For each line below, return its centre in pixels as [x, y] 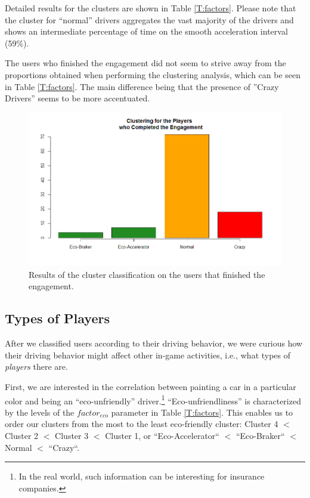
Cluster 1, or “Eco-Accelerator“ [162, 436]
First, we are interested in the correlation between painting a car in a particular [151, 386]
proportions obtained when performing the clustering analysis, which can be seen [153, 74]
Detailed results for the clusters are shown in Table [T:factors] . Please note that [151, 8]
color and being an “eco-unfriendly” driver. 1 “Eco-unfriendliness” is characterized [153, 400]
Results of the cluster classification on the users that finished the [147, 274]
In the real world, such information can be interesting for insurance [142, 476]
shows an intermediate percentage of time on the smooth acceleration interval [146, 31]
